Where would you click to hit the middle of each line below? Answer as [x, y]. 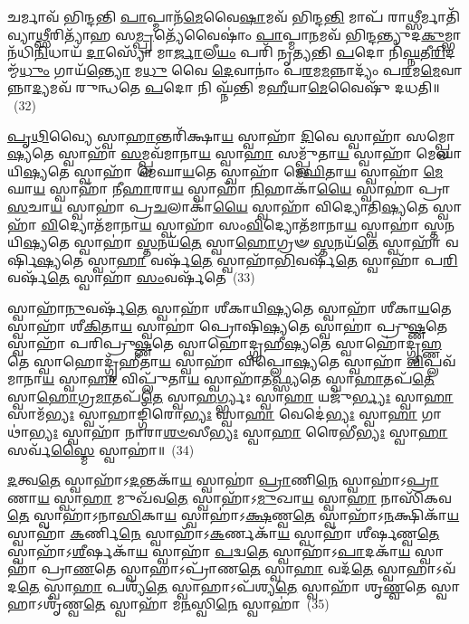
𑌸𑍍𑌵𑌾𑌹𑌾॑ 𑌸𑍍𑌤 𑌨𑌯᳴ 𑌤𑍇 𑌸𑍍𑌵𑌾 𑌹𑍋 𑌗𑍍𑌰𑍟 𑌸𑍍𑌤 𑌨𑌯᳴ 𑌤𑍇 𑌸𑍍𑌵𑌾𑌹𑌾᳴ [258, 242]
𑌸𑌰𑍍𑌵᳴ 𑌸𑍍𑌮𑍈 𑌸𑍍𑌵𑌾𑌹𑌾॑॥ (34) [101, 449]
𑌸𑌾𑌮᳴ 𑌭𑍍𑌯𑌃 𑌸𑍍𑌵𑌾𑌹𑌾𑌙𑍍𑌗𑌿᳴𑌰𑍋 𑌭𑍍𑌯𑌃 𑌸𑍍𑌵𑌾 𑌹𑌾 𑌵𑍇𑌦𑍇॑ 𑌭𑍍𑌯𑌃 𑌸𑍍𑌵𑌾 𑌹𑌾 [212, 414]
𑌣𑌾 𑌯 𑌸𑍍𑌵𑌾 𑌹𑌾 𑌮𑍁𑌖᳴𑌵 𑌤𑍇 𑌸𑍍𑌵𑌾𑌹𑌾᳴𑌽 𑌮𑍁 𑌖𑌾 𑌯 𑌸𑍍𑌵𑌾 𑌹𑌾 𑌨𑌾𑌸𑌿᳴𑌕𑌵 [230, 497]
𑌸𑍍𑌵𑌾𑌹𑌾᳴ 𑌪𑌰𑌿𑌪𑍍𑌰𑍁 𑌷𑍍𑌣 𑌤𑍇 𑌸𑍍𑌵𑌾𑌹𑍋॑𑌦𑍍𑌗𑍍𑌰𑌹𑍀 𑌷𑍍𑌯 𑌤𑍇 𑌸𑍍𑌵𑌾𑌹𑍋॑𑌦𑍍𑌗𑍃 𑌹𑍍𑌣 [225, 343]
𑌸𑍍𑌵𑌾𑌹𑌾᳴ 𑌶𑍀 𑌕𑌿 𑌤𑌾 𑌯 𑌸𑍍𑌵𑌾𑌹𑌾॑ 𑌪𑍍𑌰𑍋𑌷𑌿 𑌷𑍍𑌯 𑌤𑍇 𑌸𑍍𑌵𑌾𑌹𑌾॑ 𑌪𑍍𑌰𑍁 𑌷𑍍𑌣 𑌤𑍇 [228, 325]
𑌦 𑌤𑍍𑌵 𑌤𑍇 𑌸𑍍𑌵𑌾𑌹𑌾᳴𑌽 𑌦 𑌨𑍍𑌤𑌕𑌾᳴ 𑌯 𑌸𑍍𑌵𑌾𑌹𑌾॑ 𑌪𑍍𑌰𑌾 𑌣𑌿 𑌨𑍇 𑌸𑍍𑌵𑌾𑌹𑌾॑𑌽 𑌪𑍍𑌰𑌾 [223, 480]
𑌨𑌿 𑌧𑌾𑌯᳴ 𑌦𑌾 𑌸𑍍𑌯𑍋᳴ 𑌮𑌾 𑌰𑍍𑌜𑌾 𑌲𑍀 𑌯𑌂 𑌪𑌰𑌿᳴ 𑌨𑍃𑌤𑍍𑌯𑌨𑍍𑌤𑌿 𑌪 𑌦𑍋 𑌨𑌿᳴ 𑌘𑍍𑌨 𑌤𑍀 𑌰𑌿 [239, 52]
